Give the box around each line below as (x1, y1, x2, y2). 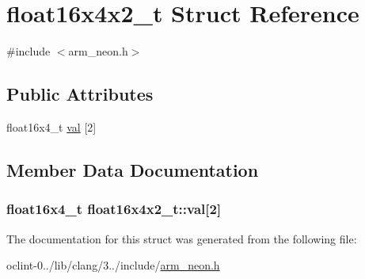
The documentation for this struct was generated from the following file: (6, 230, 357, 247)
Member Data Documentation (6, 157, 259, 182)
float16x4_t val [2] (6, 118, 97, 135)
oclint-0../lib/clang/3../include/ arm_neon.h (6, 257, 220, 273)
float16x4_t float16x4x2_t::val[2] (6, 199, 222, 219)
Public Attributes (6, 82, 154, 106)
